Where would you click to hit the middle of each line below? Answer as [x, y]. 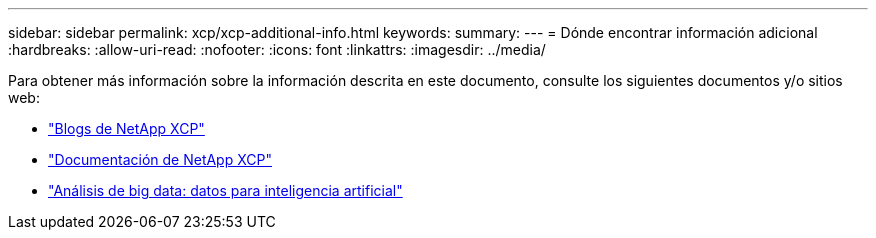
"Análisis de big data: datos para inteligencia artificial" [225, 190]
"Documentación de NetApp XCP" [160, 159]
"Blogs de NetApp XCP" [126, 128]
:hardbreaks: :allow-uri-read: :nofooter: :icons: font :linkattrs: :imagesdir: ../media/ [277, 49]
